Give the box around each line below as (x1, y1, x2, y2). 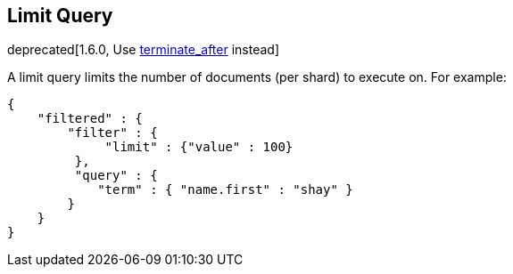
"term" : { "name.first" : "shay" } (97, 182, 353, 197)
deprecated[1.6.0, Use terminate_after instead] (7, 42, 279, 58)
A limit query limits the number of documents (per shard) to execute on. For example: (7, 69, 507, 85)
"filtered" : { (37, 111, 143, 126)
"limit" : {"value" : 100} (104, 140, 294, 155)
